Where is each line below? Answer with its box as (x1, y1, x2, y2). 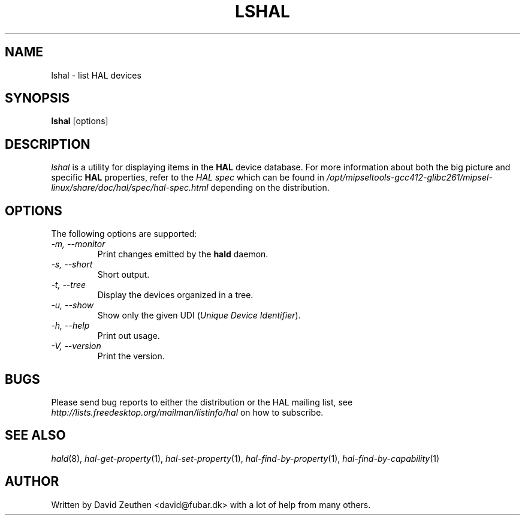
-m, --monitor (51, 239, 105, 250)
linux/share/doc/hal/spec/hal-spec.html (51, 182, 209, 193)
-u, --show (51, 300, 94, 311)
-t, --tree (51, 279, 86, 290)
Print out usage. (97, 330, 160, 341)
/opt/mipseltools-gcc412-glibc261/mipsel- (326, 172, 493, 183)
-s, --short (51, 259, 93, 270)
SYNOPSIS (5, 91, 70, 106)
